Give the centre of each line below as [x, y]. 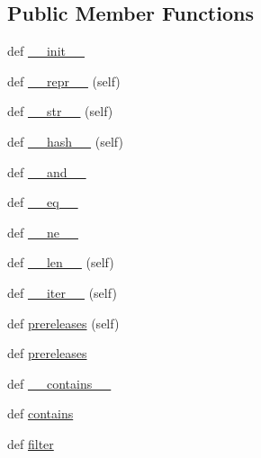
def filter [31, 443]
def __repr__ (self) [64, 81]
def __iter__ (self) [62, 292]
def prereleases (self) [63, 323]
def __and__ [47, 171]
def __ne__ [43, 232]
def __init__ [46, 51]
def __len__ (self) [61, 262]
